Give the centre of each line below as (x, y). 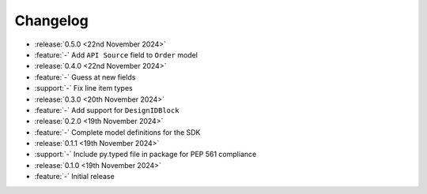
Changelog (51, 21)
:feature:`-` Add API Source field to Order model (116, 54)
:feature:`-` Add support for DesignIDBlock (107, 110)
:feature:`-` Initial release (74, 177)
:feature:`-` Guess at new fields (85, 77)
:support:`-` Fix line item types (84, 88)
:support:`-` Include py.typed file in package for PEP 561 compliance (145, 155)
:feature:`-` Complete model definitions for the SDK (117, 132)
